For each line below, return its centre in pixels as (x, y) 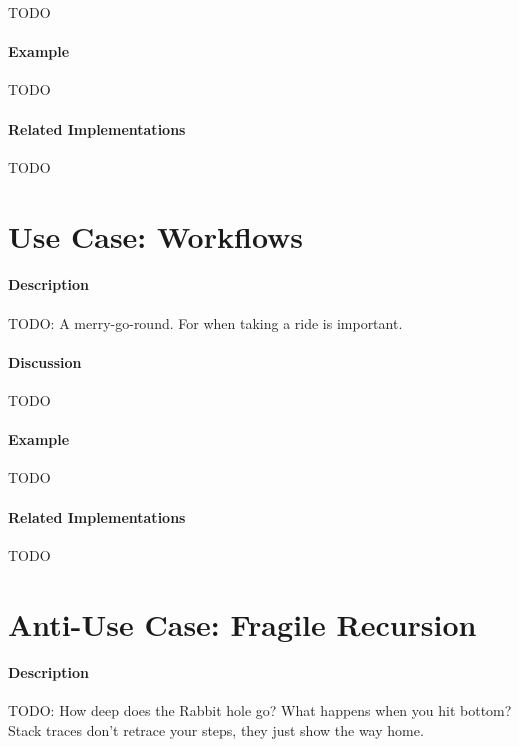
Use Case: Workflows (156, 235)
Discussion (45, 361)
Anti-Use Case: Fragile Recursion (242, 623)
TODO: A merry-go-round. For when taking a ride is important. (205, 322)
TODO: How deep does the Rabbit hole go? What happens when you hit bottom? (260, 710)
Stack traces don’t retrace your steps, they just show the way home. (216, 730)
